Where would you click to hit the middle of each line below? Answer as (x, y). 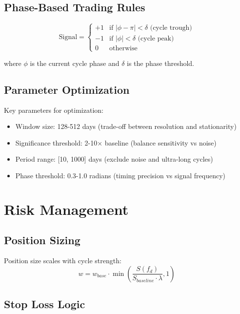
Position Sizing (42, 240)
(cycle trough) (171, 28)
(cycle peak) (156, 38)
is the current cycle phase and (75, 63)
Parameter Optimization (67, 89)
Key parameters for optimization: (54, 110)
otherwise (123, 48)
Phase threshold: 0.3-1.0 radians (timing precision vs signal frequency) (120, 175)
